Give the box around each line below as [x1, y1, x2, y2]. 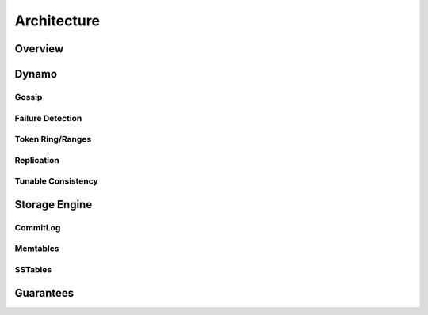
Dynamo [14, 67, 58, 81]
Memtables [14, 243, 59, 254]
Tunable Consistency [14, 176, 98, 187]
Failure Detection [14, 112, 82, 123]
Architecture [14, 12, 101, 29]
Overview [14, 42, 64, 55]
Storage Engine [14, 198, 93, 211]
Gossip [14, 91, 43, 102]
